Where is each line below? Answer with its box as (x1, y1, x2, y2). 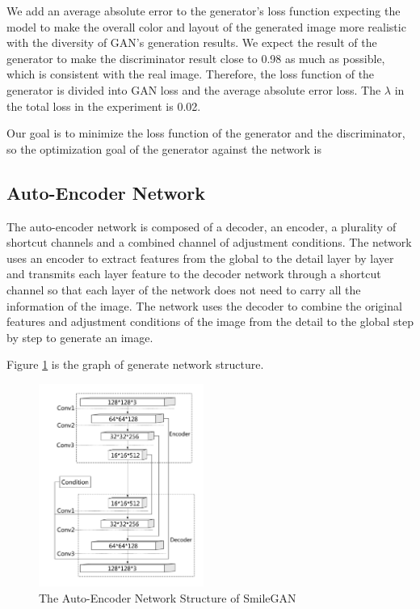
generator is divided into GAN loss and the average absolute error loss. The (6, 81, 381, 98)
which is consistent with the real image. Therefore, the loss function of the (6, 66, 375, 82)
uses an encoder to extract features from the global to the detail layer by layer (6, 249, 394, 266)
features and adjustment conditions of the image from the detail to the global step (6, 313, 414, 330)
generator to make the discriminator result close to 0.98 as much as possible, (6, 49, 385, 66)
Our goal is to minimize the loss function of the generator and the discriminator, (6, 125, 405, 142)
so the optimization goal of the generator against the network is (6, 140, 321, 157)
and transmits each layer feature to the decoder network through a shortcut (6, 265, 381, 282)
